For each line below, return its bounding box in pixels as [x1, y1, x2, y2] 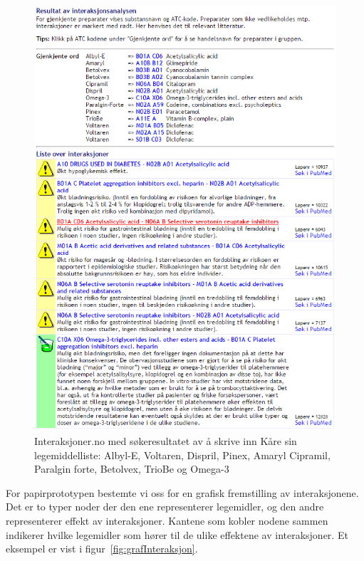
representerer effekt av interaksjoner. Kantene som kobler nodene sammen [6, 513, 328, 528]
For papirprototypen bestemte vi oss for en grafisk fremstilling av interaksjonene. [6, 485, 359, 500]
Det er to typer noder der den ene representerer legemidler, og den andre [6, 499, 324, 514]
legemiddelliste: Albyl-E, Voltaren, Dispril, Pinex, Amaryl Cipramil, [34, 447, 331, 462]
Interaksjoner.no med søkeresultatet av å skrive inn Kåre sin [34, 433, 297, 448]
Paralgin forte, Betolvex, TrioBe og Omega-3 [34, 461, 229, 476]
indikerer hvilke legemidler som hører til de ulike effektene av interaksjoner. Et [6, 527, 348, 542]
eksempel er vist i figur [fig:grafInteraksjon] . [6, 541, 198, 556]
